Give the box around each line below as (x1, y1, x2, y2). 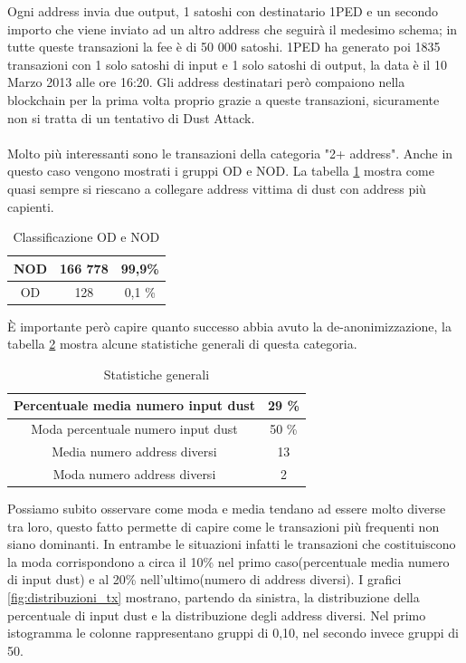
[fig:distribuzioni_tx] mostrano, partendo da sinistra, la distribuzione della (7, 588, 420, 607)
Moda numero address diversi (52, 464, 216, 483)
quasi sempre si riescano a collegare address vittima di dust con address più (7, 178, 426, 197)
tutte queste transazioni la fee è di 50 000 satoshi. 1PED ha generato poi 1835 (7, 37, 441, 56)
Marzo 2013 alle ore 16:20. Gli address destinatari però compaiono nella (7, 72, 405, 91)
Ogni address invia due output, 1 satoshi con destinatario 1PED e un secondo (7, 2, 438, 20)
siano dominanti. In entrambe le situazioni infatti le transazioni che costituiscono (7, 534, 456, 553)
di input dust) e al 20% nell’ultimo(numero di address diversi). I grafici (7, 570, 402, 589)
